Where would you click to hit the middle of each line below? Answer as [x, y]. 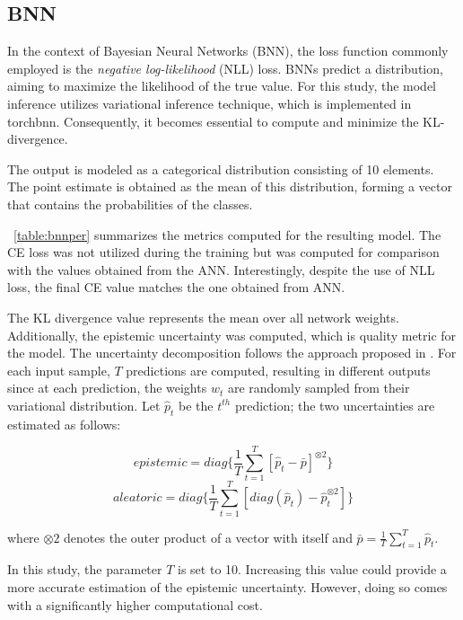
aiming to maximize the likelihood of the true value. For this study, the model [222, 86]
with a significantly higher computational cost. [135, 604]
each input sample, [59, 370]
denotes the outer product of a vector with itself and [208, 537]
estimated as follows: [64, 424]
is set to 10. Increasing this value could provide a [312, 569]
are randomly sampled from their [319, 388]
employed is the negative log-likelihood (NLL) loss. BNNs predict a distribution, [225, 68]
